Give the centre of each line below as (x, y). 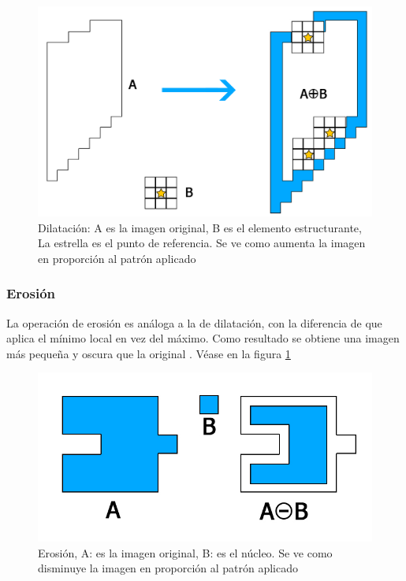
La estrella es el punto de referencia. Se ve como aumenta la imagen (202, 243)
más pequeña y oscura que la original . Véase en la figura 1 (149, 353)
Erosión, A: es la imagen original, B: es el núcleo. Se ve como (185, 552)
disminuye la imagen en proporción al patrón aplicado (168, 568)
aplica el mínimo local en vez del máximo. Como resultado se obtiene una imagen (203, 338)
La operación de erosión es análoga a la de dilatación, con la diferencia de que (194, 322)
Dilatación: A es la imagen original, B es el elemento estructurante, (200, 227)
